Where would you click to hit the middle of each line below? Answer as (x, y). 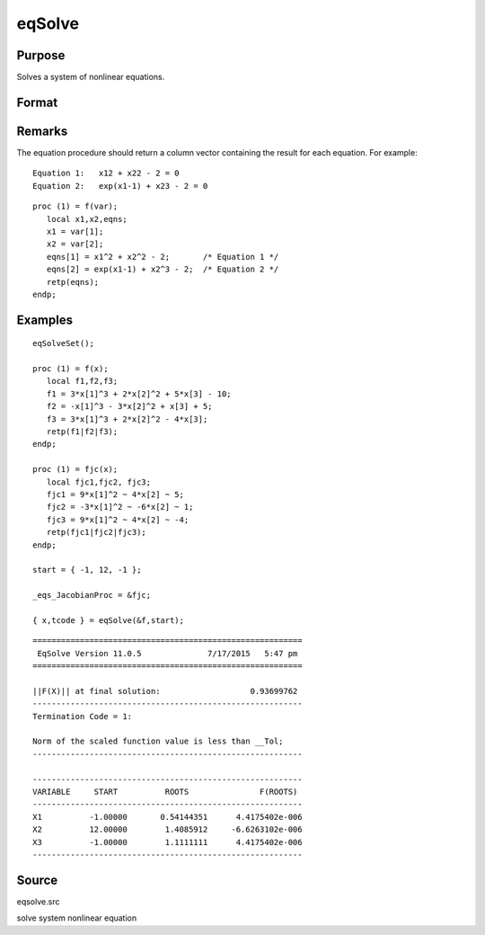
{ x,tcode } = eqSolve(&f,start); (108, 620)
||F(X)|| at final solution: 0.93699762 (165, 691)
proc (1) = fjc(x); (75, 469)
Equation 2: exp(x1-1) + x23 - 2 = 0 (120, 186)
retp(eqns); (73, 282)
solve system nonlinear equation (77, 918)
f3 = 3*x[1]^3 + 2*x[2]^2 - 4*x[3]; (127, 419)
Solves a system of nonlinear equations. (91, 77)
